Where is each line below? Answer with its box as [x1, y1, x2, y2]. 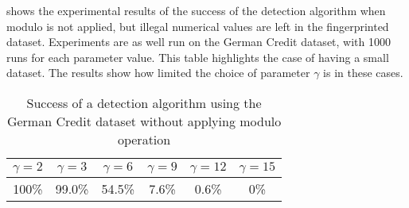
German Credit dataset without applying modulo [6, 111, 282, 130]
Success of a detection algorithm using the [26, 93, 262, 112]
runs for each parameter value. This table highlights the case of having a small [6, 48, 389, 65]
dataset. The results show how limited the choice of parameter [6, 64, 310, 81]
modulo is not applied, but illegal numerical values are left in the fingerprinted [6, 17, 389, 34]
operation [117, 129, 171, 148]
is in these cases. [323, 64, 403, 81]
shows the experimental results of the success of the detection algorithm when [6, 2, 386, 18]
